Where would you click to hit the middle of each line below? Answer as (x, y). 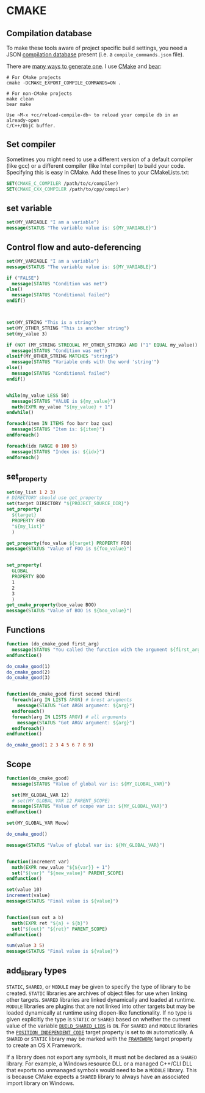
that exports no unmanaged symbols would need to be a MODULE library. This (102, 1070)
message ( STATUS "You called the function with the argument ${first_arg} (107, 650)
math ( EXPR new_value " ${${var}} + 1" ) (61, 867)
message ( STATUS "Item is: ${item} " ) (58, 429)
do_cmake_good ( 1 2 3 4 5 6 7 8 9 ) (50, 745)
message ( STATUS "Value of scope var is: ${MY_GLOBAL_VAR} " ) (90, 806)
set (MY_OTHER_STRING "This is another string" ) (68, 328)
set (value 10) (24, 890)
